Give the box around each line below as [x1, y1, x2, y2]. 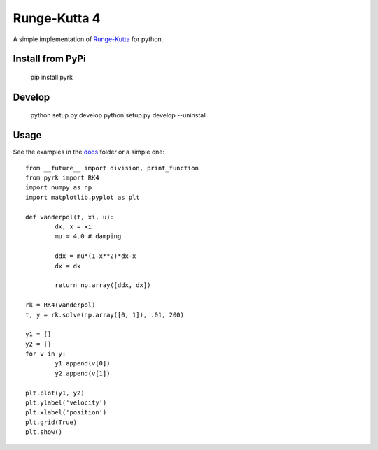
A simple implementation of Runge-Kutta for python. [13, 35, 164, 43]
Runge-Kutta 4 [13, 10, 101, 26]
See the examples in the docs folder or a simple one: [13, 147, 164, 157]
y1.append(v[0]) [55, 360, 111, 368]
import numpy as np [25, 184, 92, 191]
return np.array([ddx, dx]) [55, 282, 151, 289]
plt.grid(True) [25, 418, 78, 426]
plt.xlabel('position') [25, 409, 107, 416]
